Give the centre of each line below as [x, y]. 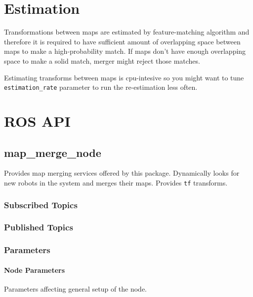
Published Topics [39, 227]
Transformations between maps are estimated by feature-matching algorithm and [127, 32]
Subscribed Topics [41, 204]
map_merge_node [53, 152]
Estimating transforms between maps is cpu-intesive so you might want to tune [124, 77]
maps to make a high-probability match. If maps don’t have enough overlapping [125, 51]
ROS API [37, 121]
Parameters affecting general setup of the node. [76, 288]
